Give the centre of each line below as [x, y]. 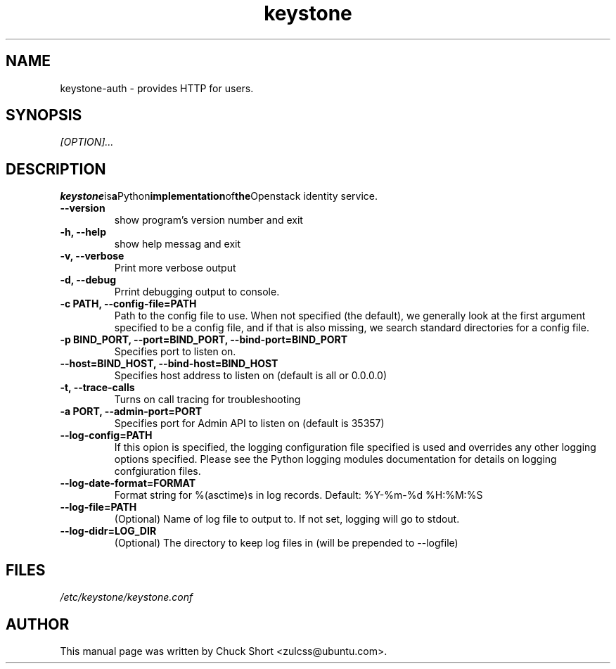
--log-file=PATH [98, 507]
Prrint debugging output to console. [197, 292]
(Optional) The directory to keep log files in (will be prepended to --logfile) [286, 543]
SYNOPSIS [44, 115]
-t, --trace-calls [97, 388]
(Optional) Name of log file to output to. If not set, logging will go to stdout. [287, 519]
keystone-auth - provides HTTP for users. [157, 88]
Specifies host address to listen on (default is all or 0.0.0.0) [251, 376]
